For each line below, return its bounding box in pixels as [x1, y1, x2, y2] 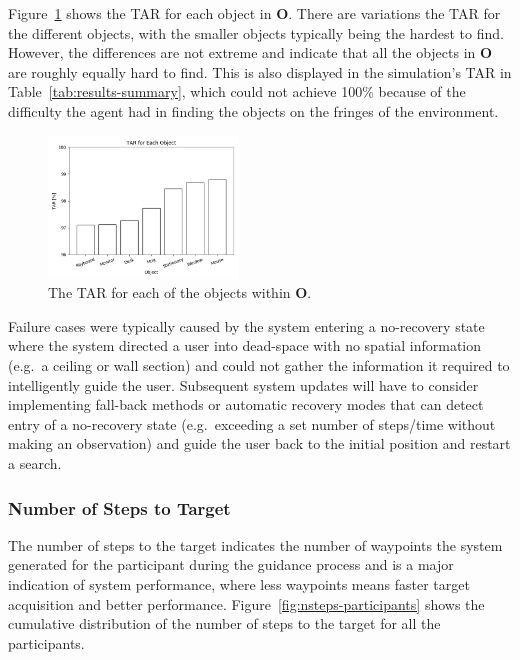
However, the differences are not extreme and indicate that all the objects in [8, 42, 476, 63]
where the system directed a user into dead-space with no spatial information [8, 335, 482, 356]
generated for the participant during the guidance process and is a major [8, 554, 454, 575]
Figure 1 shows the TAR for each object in [8, 3, 272, 23]
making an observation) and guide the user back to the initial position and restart [8, 433, 511, 454]
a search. [8, 453, 62, 473]
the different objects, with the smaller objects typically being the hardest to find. [8, 22, 504, 43]
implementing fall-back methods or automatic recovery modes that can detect [8, 394, 484, 415]
